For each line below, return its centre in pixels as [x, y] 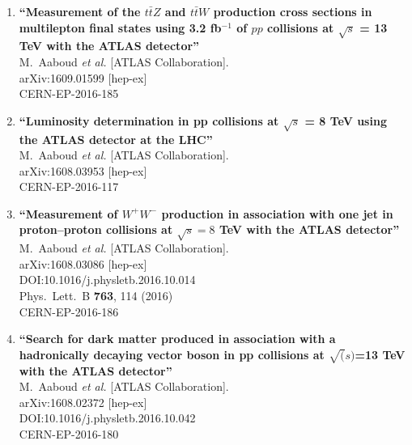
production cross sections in [293, 11]
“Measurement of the [80, 11]
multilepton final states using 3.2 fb [120, 27]
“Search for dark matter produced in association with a [177, 339]
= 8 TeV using [346, 120]
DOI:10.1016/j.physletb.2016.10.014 [107, 280]
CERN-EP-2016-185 [69, 93]
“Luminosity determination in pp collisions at [149, 120]
